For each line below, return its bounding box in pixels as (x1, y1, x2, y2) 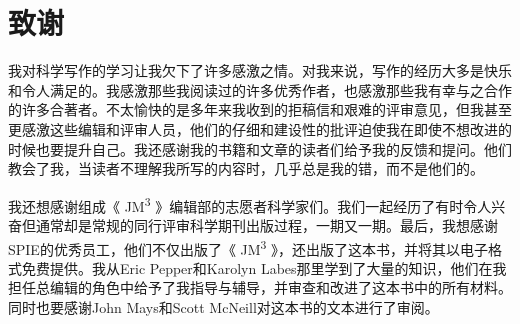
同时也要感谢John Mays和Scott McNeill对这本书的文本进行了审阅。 (8, 296, 439, 317)
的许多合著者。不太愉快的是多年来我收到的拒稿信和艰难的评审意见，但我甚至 (8, 99, 512, 120)
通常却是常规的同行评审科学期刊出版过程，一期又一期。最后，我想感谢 (35, 214, 498, 235)
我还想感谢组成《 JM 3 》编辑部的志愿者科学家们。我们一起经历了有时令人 (8, 192, 492, 216)
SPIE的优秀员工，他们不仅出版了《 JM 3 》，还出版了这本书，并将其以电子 (8, 235, 489, 259)
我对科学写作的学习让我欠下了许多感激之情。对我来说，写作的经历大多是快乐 (8, 60, 512, 81)
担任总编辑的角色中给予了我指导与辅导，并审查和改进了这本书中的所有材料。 (8, 277, 512, 298)
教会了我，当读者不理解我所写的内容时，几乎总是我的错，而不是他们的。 (8, 158, 484, 179)
